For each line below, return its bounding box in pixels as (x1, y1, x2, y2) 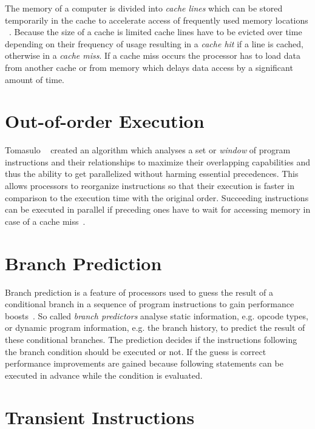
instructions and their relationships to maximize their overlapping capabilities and (5, 155, 311, 168)
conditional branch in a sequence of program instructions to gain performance (5, 298, 294, 310)
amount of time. (5, 73, 64, 85)
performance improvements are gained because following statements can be (5, 357, 283, 370)
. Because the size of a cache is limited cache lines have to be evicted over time (9, 25, 302, 38)
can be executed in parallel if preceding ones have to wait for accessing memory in (5, 203, 311, 216)
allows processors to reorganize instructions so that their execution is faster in (5, 179, 294, 192)
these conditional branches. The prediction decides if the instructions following (5, 333, 297, 345)
